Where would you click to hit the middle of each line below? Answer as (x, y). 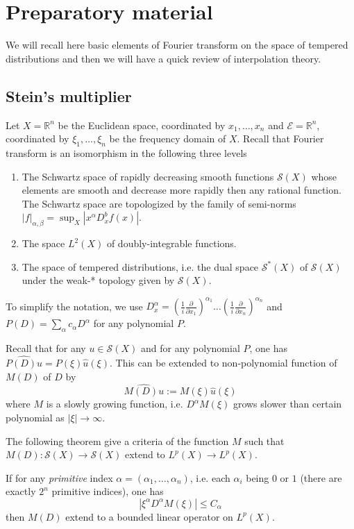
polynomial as (35, 417)
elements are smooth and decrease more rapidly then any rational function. (182, 190)
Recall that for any (46, 348)
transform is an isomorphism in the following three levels (126, 152)
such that (264, 440)
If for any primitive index (59, 477)
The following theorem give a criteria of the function (117, 440)
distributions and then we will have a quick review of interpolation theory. (163, 58)
